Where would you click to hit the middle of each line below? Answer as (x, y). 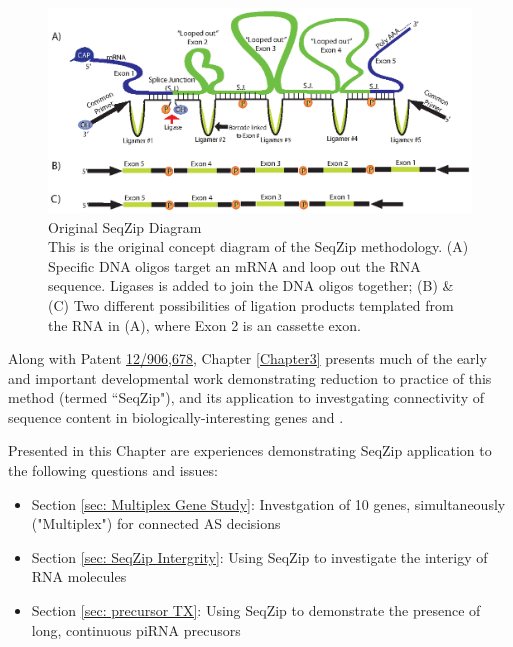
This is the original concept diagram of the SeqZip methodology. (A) (258, 246)
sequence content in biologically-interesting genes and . (176, 416)
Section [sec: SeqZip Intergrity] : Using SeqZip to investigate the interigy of (259, 556)
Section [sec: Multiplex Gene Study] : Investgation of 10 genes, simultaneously (268, 503)
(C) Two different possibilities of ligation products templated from (251, 304)
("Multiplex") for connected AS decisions (156, 523)
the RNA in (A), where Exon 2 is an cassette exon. (204, 324)
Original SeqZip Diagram (125, 226)
